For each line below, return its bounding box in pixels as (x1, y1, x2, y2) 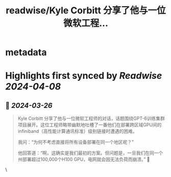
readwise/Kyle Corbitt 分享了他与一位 (6, 5, 166, 16)
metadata (5, 47, 47, 58)
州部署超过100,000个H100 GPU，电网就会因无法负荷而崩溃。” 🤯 (17, 157, 150, 163)
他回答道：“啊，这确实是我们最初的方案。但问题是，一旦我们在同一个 (17, 150, 163, 156)
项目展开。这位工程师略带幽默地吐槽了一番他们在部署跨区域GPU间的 (17, 122, 162, 128)
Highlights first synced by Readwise (5, 70, 162, 82)
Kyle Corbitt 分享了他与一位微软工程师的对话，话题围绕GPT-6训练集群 (17, 116, 165, 122)
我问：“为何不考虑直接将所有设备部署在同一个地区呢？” (17, 139, 134, 145)
